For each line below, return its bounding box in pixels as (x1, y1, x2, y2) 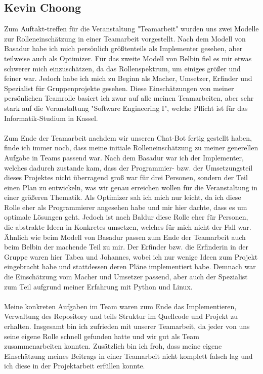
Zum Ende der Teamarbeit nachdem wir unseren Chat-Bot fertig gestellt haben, (4, 132, 252, 143)
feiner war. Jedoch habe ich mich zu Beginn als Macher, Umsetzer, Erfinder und (4, 73, 252, 84)
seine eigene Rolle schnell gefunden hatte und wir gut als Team (4, 330, 199, 341)
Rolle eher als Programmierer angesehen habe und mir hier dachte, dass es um (4, 201, 247, 212)
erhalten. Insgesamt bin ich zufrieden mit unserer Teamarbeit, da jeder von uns (4, 321, 250, 331)
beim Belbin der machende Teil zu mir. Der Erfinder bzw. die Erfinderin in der (4, 241, 248, 252)
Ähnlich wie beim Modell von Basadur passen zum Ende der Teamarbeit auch (4, 231, 246, 242)
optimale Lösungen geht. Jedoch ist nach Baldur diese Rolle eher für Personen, (4, 212, 248, 222)
